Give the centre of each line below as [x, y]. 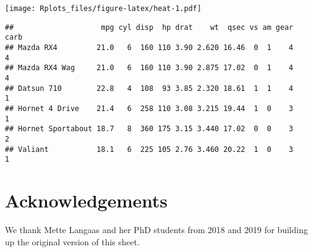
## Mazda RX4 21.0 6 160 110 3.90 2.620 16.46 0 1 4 [149, 47]
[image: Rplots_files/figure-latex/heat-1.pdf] [103, 9]
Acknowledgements [86, 200]
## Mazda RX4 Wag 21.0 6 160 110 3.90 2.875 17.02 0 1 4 [149, 68]
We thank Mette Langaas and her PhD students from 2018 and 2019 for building [156, 229]
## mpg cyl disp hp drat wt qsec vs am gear [149, 27]
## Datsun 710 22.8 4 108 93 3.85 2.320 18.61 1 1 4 [149, 88]
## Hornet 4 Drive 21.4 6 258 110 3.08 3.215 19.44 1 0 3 [149, 108]
